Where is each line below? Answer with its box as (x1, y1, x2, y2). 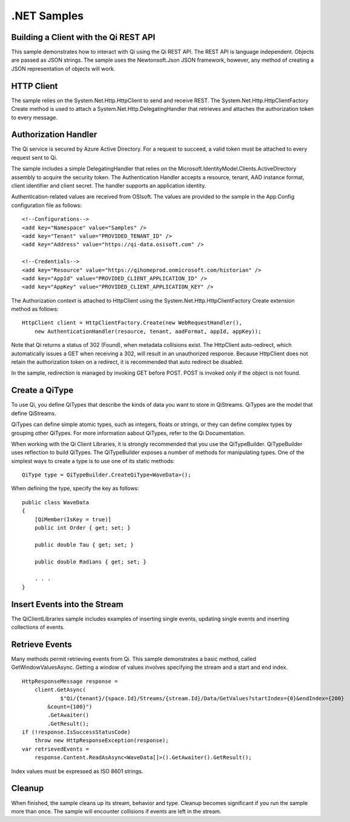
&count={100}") (47, 703, 93, 710)
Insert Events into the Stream (11, 599, 124, 610)
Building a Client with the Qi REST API (11, 32, 156, 42)
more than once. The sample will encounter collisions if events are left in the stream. (11, 807, 222, 815)
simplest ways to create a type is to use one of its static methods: (11, 457, 175, 464)
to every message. (11, 114, 58, 121)
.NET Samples (11, 9, 84, 22)
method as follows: (11, 306, 59, 313)
